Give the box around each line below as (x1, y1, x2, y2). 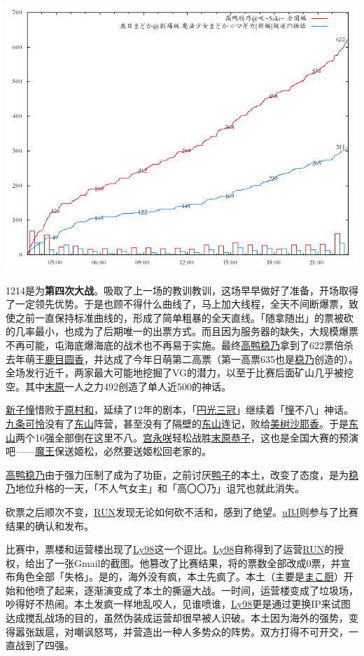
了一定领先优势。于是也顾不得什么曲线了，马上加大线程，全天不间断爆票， (6, 296, 349, 311)
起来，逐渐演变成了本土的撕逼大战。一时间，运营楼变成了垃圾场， (54, 582, 358, 597)
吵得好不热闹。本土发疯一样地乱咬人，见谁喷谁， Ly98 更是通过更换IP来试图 (6, 596, 351, 611)
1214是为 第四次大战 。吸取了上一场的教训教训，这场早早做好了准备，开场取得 (6, 282, 358, 297)
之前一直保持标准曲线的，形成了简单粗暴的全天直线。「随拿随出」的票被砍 (15, 310, 353, 324)
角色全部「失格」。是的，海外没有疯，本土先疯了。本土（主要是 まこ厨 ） (15, 569, 344, 584)
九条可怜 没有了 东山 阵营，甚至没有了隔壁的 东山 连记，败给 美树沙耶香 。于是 (6, 416, 349, 430)
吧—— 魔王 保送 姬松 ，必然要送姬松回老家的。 (6, 444, 211, 458)
